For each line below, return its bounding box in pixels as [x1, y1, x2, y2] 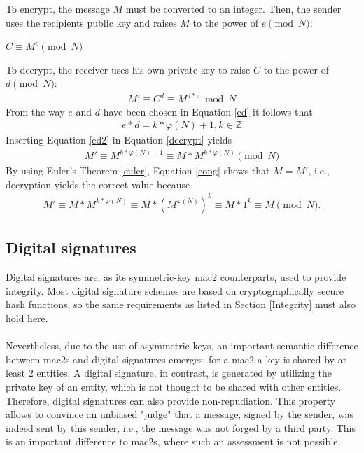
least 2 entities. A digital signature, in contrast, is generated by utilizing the [6, 365, 332, 380]
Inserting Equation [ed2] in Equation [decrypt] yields [6, 132, 232, 147]
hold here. [6, 310, 48, 325]
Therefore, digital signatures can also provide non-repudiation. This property [6, 393, 336, 407]
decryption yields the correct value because [6, 176, 190, 191]
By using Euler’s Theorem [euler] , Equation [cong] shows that [6, 163, 270, 178]
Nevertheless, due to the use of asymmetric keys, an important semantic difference [6, 338, 358, 353]
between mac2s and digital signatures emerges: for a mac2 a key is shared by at [6, 351, 347, 366]
